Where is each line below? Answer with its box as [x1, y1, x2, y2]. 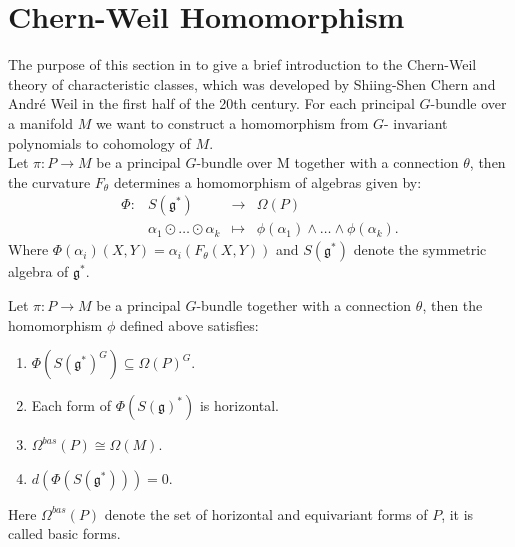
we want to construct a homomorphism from [95, 112, 369, 133]
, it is [441, 503, 474, 524]
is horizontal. [199, 395, 279, 416]
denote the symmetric [353, 239, 487, 260]
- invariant [384, 112, 448, 133]
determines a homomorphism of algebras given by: [113, 171, 422, 192]
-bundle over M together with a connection [196, 152, 459, 173]
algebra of [8, 261, 69, 282]
